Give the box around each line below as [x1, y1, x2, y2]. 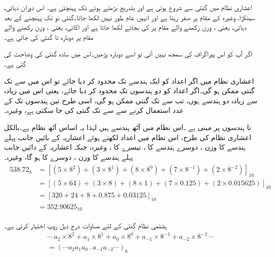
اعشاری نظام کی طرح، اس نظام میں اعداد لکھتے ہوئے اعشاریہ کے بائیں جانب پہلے [4, 132, 251, 142]
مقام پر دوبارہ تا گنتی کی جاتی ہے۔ [4, 31, 94, 42]
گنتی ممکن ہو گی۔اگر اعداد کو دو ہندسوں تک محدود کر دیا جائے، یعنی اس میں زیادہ [4, 85, 255, 96]
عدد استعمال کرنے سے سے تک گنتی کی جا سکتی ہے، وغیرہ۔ [4, 105, 184, 115]
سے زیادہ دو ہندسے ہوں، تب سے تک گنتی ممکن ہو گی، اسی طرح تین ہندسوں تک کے [4, 95, 257, 105]
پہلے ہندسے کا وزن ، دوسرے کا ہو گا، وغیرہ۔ [4, 151, 133, 162]
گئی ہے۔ [4, 58, 26, 69]
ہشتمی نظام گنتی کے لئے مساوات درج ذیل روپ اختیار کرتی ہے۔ [4, 220, 167, 231]
